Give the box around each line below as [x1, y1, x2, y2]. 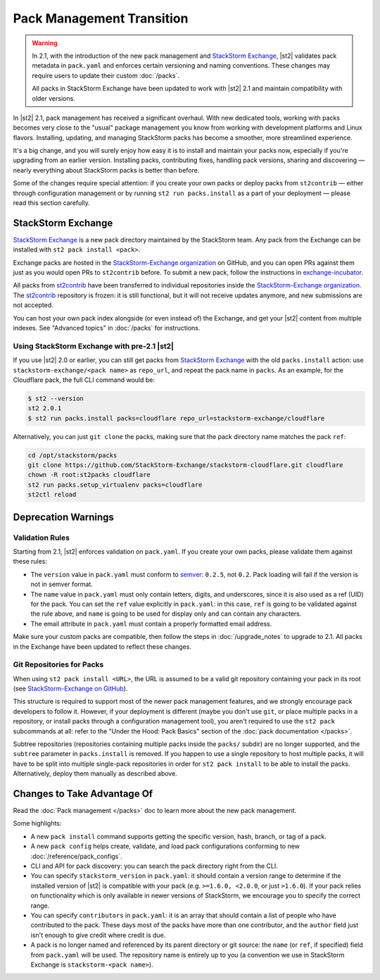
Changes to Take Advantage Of [13, 788, 153, 800]
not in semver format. [30, 580, 93, 588]
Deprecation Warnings [13, 511, 114, 523]
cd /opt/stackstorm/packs [27, 451, 118, 459]
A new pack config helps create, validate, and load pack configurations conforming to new [30, 842, 300, 850]
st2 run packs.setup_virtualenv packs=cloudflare [27, 480, 203, 489]
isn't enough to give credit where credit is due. [30, 931, 166, 939]
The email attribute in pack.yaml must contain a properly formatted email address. [30, 619, 272, 628]
